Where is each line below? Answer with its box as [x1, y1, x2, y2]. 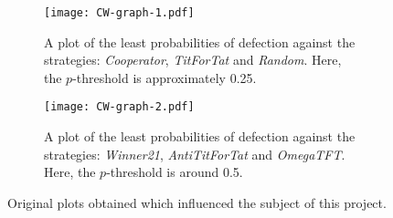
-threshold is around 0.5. [106, 162, 243, 182]
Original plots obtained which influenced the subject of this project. [7, 192, 387, 212]
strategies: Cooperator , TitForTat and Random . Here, [44, 50, 342, 69]
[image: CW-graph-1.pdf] [44, 6, 195, 19]
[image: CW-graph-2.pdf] [44, 100, 195, 114]
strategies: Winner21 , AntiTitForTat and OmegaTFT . [44, 144, 345, 163]
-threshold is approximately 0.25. [72, 67, 257, 87]
